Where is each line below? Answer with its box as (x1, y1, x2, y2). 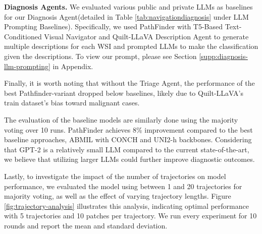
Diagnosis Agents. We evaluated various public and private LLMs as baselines (4, 2, 253, 12)
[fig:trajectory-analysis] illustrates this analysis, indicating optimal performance (4, 200, 249, 211)
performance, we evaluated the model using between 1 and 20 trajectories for (4, 181, 242, 191)
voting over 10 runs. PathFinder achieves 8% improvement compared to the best (4, 124, 253, 135)
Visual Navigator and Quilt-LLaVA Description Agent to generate (44, 31, 249, 41)
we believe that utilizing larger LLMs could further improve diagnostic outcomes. (4, 154, 255, 164)
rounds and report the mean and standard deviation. (4, 220, 168, 230)
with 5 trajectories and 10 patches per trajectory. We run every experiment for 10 (4, 210, 257, 221)
